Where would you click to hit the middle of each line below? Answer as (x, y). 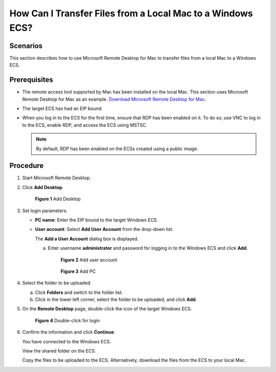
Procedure (27, 166)
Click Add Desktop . (43, 187)
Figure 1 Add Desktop (58, 199)
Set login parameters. (45, 211)
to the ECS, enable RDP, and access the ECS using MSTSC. (85, 125)
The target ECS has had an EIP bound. (63, 108)
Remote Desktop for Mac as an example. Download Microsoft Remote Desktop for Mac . (114, 99)
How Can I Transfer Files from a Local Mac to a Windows (131, 13)
